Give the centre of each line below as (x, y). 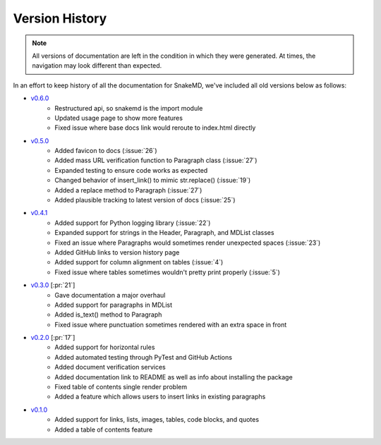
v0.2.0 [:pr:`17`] (53, 338)
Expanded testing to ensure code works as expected (131, 170)
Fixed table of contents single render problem (121, 387)
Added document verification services (110, 367)
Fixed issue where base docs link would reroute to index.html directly (155, 128)
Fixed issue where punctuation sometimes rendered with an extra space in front (171, 324)
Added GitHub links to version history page (117, 252)
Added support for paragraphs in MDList (114, 305)
